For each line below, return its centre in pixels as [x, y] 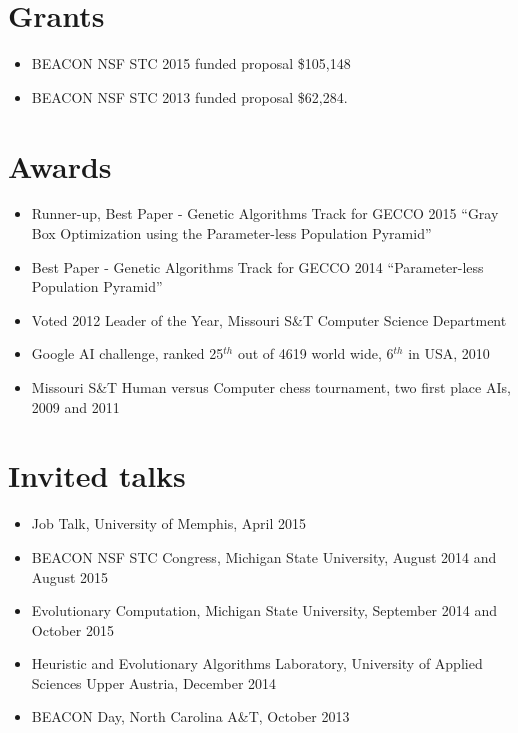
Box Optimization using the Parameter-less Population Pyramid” [231, 233]
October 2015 [72, 629]
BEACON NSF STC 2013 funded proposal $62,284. [189, 96]
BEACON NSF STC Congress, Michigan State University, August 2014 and [264, 556]
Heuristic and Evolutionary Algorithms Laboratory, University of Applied [257, 663]
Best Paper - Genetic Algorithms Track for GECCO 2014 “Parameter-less [257, 266]
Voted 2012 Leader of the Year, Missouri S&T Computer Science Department [269, 319]
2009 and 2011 [75, 406]
